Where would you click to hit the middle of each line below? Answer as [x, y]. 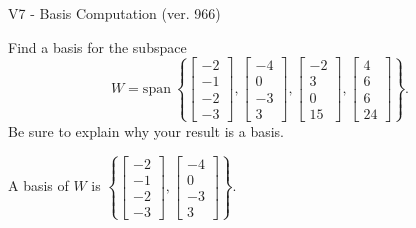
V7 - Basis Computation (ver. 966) [114, 13]
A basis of [38, 185]
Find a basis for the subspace [97, 46]
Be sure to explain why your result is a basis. [146, 130]
